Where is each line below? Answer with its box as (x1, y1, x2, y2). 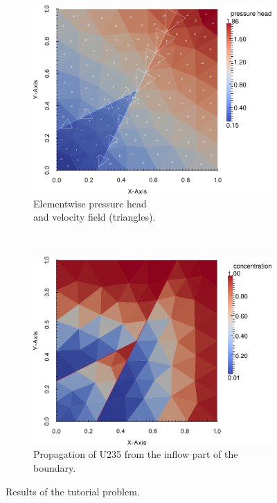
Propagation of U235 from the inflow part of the (33, 447, 238, 461)
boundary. (33, 461, 76, 475)
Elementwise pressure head (33, 196, 147, 210)
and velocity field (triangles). (33, 210, 156, 224)
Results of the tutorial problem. (6, 484, 140, 498)
